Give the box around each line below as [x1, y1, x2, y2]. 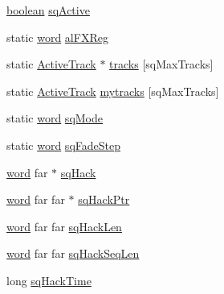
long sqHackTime [6, 271, 92, 288]
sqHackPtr [78, 191, 130, 208]
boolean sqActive [6, 2, 90, 18]
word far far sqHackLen [6, 217, 122, 234]
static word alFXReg [6, 28, 108, 45]
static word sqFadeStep [6, 136, 120, 153]
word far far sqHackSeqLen [6, 245, 140, 262]
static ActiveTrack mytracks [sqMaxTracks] [6, 82, 219, 99]
